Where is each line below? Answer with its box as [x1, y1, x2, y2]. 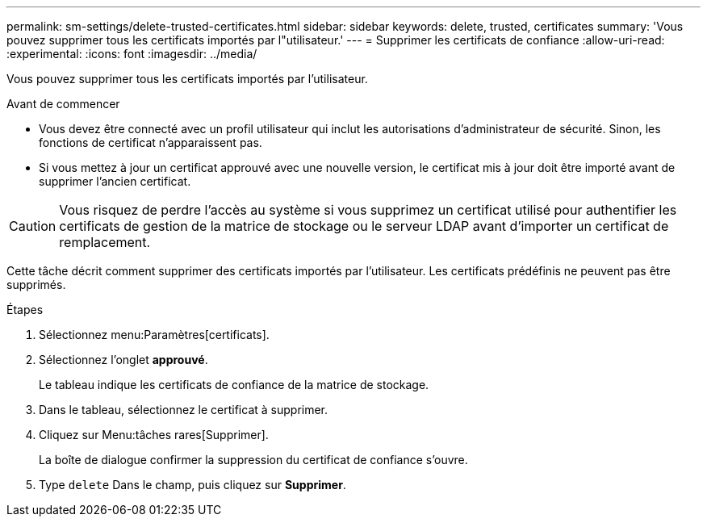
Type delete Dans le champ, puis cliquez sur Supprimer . [39, 478, 346, 492]
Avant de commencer [6, 97, 120, 111]
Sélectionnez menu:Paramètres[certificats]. [39, 328, 270, 341]
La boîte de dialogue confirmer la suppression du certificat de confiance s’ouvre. [39, 453, 468, 467]
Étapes [6, 303, 44, 316]
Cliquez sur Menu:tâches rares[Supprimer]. [39, 428, 269, 441]
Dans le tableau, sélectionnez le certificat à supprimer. [39, 403, 328, 416]
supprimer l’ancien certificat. [39, 174, 191, 188]
